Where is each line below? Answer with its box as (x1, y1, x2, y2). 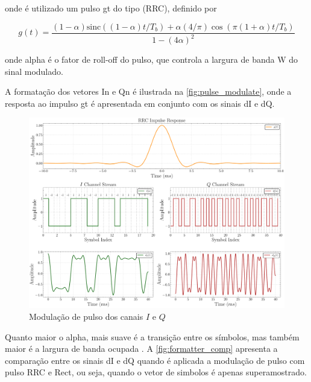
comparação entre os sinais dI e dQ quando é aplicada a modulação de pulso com (5, 354, 305, 366)
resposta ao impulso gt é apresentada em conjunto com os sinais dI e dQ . (5, 97, 275, 109)
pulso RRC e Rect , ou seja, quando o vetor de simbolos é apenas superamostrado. (5, 366, 307, 378)
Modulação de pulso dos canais (29, 310, 143, 323)
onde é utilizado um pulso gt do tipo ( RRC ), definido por (5, 2, 217, 14)
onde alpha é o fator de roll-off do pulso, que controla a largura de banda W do (5, 53, 298, 65)
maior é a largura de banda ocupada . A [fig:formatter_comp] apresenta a (5, 342, 278, 355)
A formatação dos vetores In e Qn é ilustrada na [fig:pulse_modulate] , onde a (5, 85, 292, 98)
